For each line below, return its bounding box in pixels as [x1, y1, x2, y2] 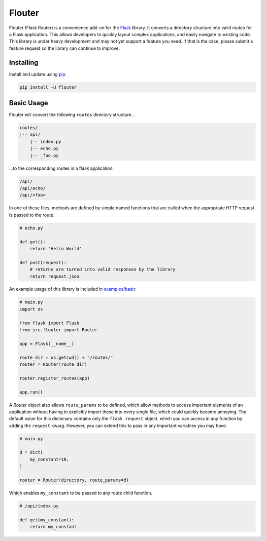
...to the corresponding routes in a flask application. [9, 165, 114, 171]
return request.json [30, 273, 80, 279]
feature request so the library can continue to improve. [9, 45, 120, 51]
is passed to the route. [9, 212, 55, 218]
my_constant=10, [30, 457, 69, 462]
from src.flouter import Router [19, 327, 98, 333]
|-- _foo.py [30, 153, 59, 158]
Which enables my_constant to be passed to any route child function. [9, 490, 153, 496]
